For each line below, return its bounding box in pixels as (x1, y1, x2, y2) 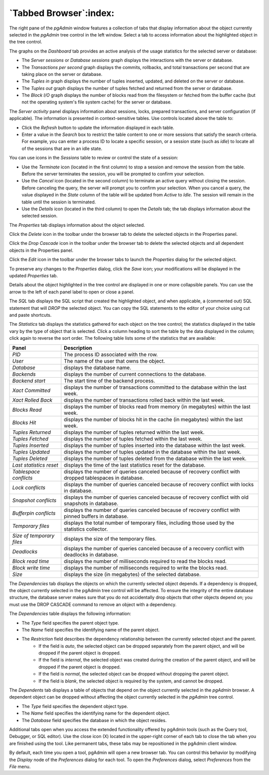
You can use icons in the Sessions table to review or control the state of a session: (9, 155, 178, 161)
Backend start (12, 377, 46, 384)
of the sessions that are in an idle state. (21, 145, 103, 151)
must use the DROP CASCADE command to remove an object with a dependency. (9, 601, 177, 607)
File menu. (9, 764, 31, 770)
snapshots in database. (64, 500, 119, 507)
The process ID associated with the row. (64, 351, 158, 358)
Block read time (12, 558, 49, 565)
